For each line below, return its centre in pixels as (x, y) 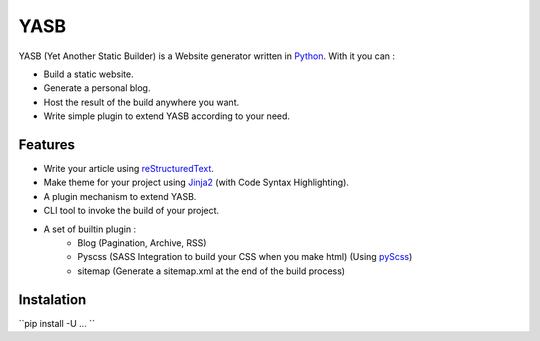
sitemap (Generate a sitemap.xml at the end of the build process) (211, 271)
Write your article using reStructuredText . (129, 169)
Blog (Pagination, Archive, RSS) (142, 242)
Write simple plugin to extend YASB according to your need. (166, 116)
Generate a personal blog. (97, 88)
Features (46, 144)
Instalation (52, 299)
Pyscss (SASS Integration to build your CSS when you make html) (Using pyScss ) (245, 257)
